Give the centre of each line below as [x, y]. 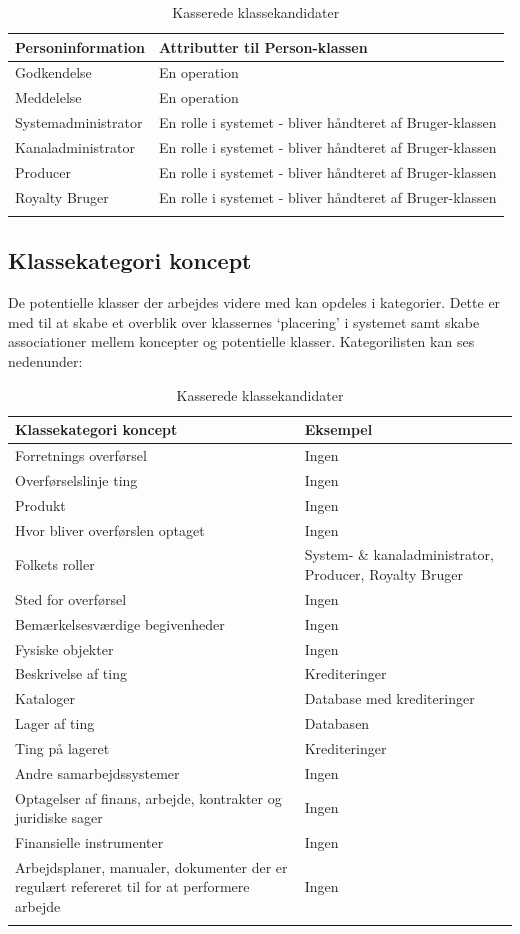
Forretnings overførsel [81, 455]
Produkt [40, 504]
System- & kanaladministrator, [399, 554]
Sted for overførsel [71, 598]
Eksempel [338, 429]
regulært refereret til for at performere [132, 886]
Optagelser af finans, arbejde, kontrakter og [148, 797]
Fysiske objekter [64, 648]
